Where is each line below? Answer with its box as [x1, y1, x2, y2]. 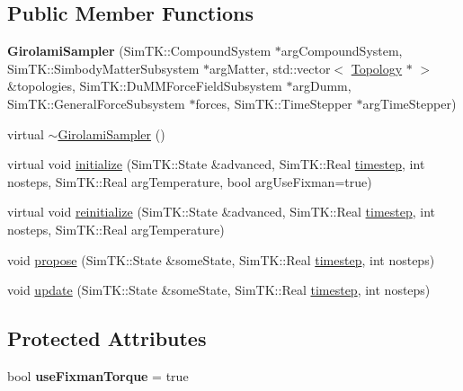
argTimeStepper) [362, 93, 457, 112]
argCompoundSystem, [280, 41, 403, 60]
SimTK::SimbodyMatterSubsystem [7, 58, 200, 77]
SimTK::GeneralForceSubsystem [7, 93, 185, 112]
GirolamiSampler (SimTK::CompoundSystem [7, 41, 272, 60]
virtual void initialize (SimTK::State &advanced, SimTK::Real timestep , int [7, 155, 425, 173]
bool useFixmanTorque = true [7, 366, 189, 385]
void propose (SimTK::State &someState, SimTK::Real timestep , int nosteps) [7, 250, 435, 269]
